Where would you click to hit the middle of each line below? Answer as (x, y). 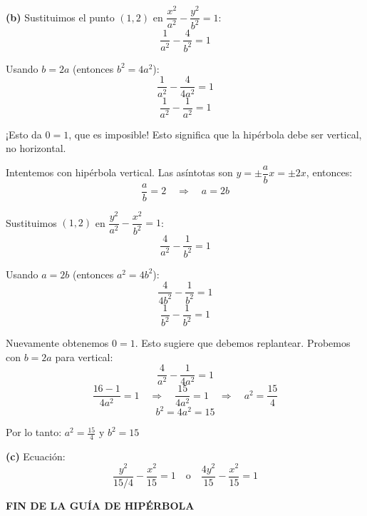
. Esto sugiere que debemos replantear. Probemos (243, 343)
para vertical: (84, 356)
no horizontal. (36, 148)
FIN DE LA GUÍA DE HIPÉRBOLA (100, 505)
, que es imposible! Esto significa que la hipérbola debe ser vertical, (215, 134)
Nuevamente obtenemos (57, 343)
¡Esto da (24, 134)
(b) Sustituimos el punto (60, 17)
